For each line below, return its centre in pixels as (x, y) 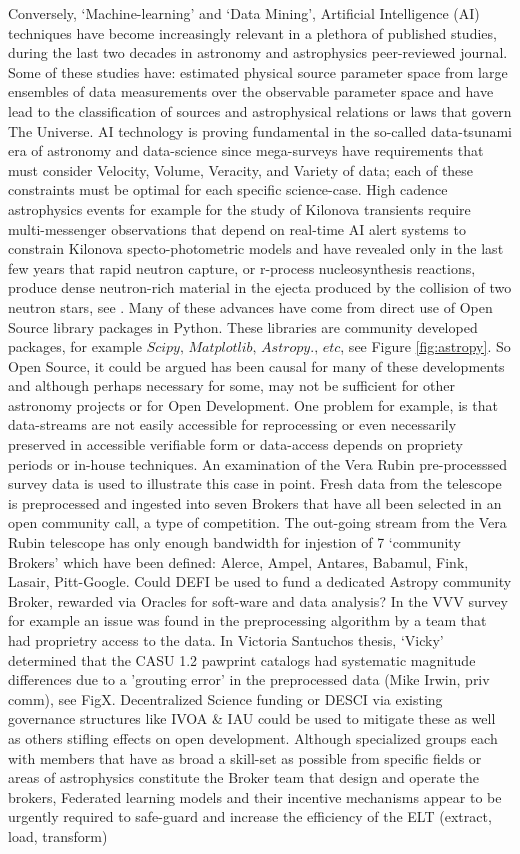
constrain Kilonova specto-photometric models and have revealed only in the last (256, 248)
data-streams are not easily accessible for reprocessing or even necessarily (232, 424)
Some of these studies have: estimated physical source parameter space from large (258, 71)
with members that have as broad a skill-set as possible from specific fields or (245, 757)
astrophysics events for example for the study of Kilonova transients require (239, 208)
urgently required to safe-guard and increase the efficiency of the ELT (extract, (250, 816)
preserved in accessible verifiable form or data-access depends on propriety (235, 444)
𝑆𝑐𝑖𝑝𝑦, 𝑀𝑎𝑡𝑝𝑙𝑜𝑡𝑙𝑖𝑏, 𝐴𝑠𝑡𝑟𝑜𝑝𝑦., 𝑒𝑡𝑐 (243, 348)
